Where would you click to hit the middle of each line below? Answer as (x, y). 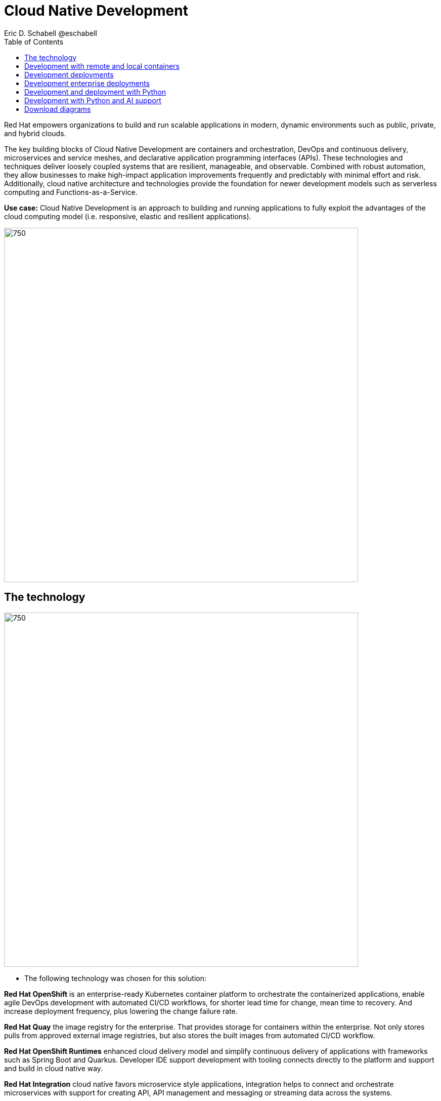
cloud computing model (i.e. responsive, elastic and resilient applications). (128, 216)
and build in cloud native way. (54, 1068)
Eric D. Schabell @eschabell (51, 33)
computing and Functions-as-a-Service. (71, 192)
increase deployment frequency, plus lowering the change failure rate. (121, 1011)
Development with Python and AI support (93, 100)
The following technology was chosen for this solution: (116, 978)
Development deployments (69, 74)
